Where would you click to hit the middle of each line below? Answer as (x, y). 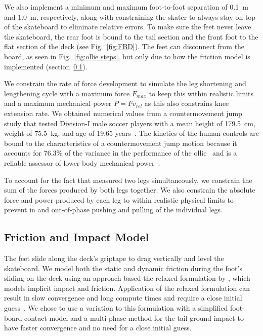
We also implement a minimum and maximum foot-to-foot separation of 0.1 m (126, 7)
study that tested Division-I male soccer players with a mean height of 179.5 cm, (130, 123)
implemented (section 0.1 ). (46, 66)
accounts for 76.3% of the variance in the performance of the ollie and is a (121, 153)
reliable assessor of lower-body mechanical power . (82, 162)
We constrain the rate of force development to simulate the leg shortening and (125, 83)
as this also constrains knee (187, 103)
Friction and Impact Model (77, 237)
